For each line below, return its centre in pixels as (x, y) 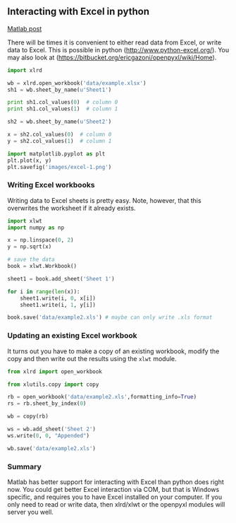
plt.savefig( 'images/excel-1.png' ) (60, 167)
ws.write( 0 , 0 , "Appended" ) (49, 435)
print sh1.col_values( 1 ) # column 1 (63, 109)
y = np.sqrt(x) (30, 247)
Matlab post (25, 28)
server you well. (31, 512)
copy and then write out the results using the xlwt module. (92, 358)
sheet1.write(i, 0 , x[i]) (58, 298)
